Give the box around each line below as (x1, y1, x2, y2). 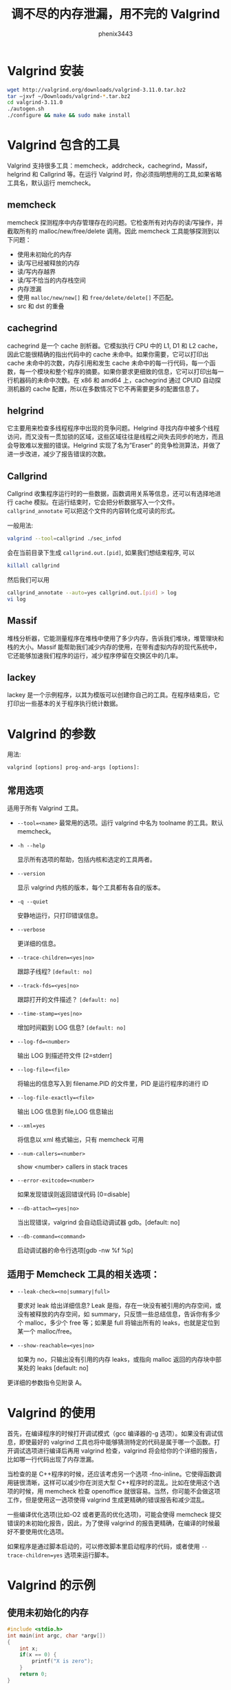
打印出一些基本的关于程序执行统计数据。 (7, 699, 122, 707)
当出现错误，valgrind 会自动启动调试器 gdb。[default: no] (16, 1218, 180, 1227)
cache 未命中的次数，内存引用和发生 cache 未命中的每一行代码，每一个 (7, 359, 210, 367)
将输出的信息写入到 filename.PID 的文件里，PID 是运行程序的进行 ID (16, 1080, 208, 1088)
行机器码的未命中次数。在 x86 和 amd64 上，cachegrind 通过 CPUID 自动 (7, 376, 215, 384)
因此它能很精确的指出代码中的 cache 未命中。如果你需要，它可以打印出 (7, 350, 209, 359)
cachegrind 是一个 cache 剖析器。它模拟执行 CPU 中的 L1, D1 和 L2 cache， (7, 341, 221, 350)
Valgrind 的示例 (7, 1578, 96, 1593)
